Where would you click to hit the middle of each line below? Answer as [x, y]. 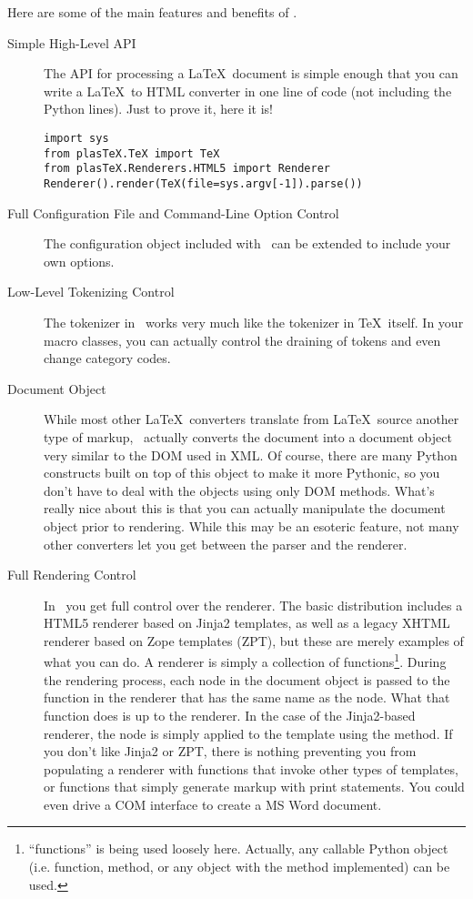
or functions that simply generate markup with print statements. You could [254, 787]
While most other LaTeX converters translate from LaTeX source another [252, 419]
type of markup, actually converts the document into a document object [248, 436]
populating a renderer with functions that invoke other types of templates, [251, 768]
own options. [79, 261]
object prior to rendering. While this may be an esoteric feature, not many [252, 525]
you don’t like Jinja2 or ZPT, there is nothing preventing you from [230, 751]
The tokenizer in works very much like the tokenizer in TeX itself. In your [254, 322]
